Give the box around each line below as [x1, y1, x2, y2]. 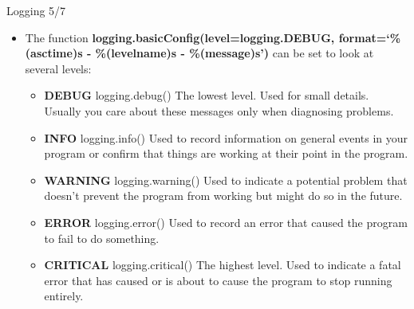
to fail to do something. [44, 229, 160, 246]
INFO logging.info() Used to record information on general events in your [44, 129, 408, 146]
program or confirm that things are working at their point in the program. [44, 145, 408, 162]
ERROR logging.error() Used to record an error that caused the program [44, 213, 408, 230]
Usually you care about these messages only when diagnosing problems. [44, 102, 394, 119]
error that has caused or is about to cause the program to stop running [44, 272, 392, 288]
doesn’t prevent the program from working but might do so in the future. [44, 187, 403, 204]
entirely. [44, 287, 84, 304]
